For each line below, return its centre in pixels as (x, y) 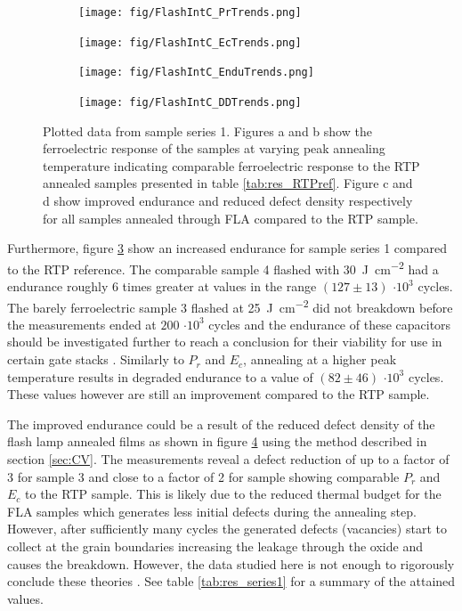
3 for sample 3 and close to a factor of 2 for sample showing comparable (203, 476)
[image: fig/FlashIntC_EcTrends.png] (190, 42)
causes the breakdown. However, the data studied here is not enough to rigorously (231, 563)
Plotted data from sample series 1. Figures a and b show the (207, 130)
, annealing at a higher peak (320, 359)
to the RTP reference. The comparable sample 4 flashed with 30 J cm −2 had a (223, 267)
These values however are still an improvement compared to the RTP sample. (219, 394)
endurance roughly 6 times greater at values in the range (162, 286)
